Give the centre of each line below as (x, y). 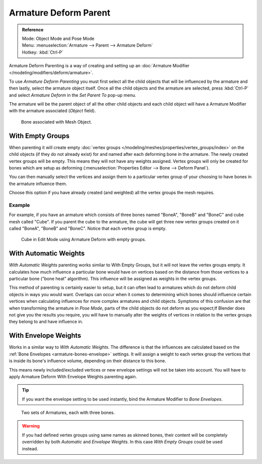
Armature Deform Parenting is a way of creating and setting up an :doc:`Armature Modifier (99, 66)
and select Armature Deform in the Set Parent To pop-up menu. (73, 95)
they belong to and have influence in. (46, 322)
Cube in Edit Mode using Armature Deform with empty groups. (84, 240)
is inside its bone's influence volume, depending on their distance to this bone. (88, 361)
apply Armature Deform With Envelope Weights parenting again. (73, 376)
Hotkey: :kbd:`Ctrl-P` (43, 52)
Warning (31, 426)
